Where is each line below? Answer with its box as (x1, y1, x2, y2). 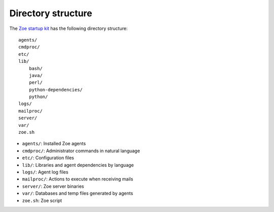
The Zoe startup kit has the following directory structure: (9, 25, 128, 31)
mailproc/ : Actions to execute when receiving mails (22, 176, 133, 182)
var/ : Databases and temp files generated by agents (22, 190, 133, 196)
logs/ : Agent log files (22, 169, 68, 175)
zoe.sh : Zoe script (22, 197, 62, 203)
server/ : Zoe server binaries (22, 183, 84, 189)
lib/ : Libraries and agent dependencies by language (22, 162, 134, 168)
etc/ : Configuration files (22, 155, 75, 161)
